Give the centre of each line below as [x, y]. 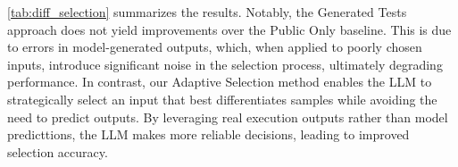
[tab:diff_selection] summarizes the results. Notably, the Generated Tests [207, 12]
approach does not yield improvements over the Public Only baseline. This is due [229, 29]
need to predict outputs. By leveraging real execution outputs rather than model [228, 117]
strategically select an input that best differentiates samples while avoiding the [222, 99]
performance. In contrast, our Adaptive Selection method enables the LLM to [220, 82]
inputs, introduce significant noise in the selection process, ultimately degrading [225, 64]
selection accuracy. [58, 151]
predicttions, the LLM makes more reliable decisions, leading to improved [208, 134]
